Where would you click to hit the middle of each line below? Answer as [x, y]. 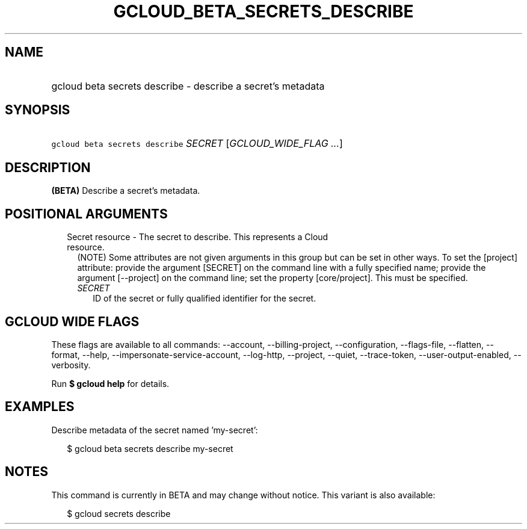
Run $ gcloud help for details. [110, 383]
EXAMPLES [40, 407]
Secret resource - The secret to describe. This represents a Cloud [198, 237]
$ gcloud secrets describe [119, 513]
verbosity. [71, 365]
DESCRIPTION [48, 167]
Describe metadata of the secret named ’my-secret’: [155, 430]
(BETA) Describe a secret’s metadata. [126, 191]
